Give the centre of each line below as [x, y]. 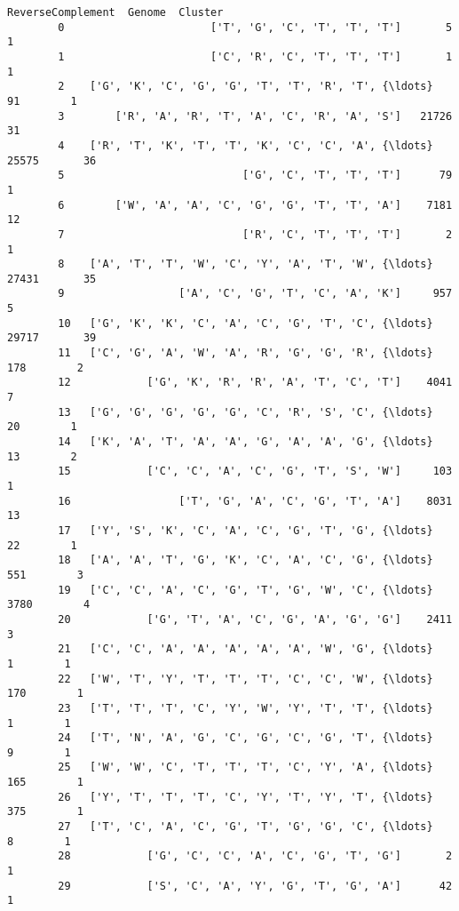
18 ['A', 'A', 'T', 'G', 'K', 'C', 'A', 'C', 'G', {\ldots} [245, 560]
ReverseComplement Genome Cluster [115, 12]
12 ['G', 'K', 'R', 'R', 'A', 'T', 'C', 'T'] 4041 [255, 383]
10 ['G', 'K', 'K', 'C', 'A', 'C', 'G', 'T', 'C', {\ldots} [245, 323]
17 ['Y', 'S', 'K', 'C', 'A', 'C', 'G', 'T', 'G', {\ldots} [245, 530]
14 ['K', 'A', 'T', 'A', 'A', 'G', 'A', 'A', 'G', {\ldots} [245, 442]
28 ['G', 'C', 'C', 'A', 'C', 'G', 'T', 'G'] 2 [255, 856]
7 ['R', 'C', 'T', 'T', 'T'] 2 [255, 234]
